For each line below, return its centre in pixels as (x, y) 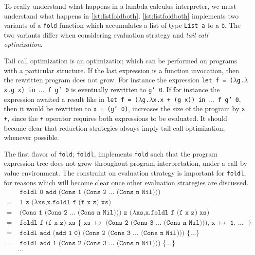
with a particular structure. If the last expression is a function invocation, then (122, 70)
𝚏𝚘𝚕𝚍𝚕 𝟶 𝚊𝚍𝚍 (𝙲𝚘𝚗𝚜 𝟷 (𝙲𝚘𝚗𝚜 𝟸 (63, 192)
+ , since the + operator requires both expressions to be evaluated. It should (116, 118)
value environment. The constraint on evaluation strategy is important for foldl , (125, 172)
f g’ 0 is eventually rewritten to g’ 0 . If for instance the (134, 89)
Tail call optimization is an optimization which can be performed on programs (121, 61)
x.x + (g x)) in (179, 100)
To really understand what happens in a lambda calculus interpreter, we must (120, 6)
